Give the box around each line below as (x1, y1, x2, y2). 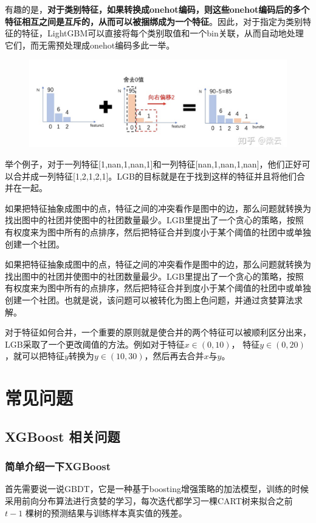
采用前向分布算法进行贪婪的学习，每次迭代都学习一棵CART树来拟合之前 (5, 494, 293, 507)
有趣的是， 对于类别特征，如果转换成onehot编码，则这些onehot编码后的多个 (5, 3, 310, 15)
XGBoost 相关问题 (5, 427, 120, 445)
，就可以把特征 (5, 349, 64, 362)
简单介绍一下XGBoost (5, 459, 111, 474)
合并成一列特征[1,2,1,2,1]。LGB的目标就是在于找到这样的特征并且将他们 (13, 169, 297, 182)
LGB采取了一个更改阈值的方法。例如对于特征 (5, 337, 185, 350)
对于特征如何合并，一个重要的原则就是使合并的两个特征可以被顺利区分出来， (5, 326, 311, 339)
